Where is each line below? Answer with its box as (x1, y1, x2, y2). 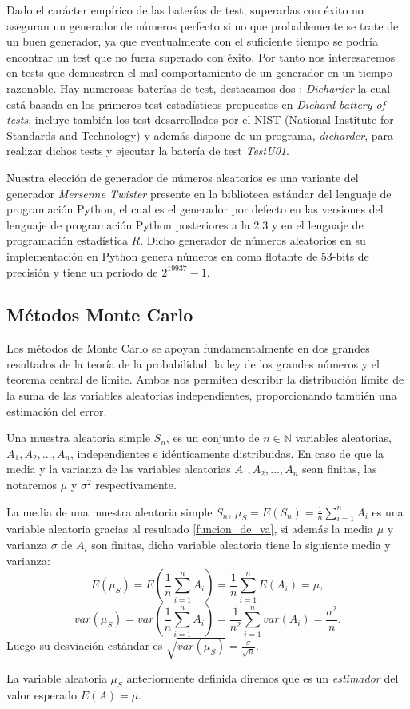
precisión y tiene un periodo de (6, 263, 158, 280)
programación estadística (6, 232, 128, 249)
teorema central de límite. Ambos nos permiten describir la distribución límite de (6, 371, 404, 388)
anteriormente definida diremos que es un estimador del (126, 669, 399, 686)
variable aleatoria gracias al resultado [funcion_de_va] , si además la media (6, 520, 373, 537)
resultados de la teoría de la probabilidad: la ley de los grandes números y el (6, 355, 380, 372)
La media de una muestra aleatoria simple (6, 503, 213, 520)
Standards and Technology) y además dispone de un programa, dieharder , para (6, 126, 393, 143)
